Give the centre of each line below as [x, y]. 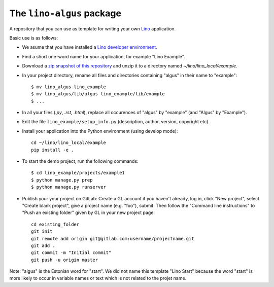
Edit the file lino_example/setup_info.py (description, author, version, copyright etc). [116, 122]
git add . [43, 245]
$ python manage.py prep [62, 180]
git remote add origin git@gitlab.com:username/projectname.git [113, 239]
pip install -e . [53, 150]
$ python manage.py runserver [69, 187]
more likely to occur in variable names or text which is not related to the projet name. [98, 278]
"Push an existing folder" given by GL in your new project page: [88, 212]
